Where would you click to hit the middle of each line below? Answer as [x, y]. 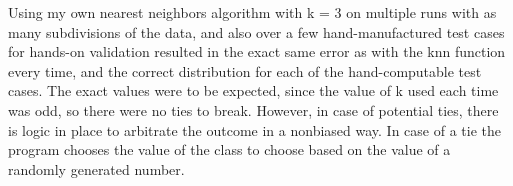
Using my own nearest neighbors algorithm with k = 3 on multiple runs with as [252, 12]
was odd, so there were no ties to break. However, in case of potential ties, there [253, 109]
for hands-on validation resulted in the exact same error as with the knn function [257, 51]
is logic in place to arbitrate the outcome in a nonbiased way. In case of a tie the [254, 129]
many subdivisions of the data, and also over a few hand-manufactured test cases [256, 31]
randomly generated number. [96, 168]
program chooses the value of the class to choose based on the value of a [229, 149]
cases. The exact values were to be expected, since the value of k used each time [253, 90]
